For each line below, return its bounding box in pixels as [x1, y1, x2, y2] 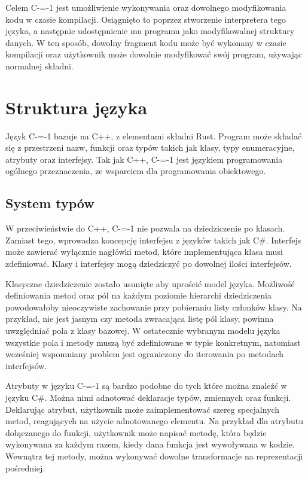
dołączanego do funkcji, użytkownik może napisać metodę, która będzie [5, 426, 267, 439]
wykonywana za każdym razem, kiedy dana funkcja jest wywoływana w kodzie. [5, 438, 295, 450]
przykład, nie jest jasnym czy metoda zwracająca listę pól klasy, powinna [5, 312, 274, 325]
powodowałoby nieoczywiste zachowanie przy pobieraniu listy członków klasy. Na [5, 300, 302, 313]
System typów [5, 194, 94, 212]
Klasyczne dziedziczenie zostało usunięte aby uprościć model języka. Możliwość [5, 277, 295, 290]
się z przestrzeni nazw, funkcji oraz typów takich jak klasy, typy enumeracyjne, [5, 141, 295, 154]
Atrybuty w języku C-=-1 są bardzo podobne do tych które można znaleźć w [5, 379, 287, 392]
